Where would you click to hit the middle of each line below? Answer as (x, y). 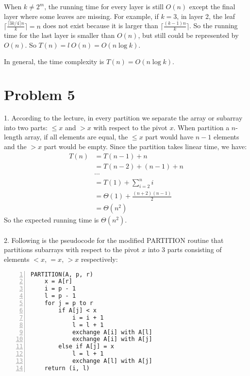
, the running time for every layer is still (104, 6)
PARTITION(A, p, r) (62, 274)
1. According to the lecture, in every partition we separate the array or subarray (123, 118)
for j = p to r (69, 303)
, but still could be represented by (188, 35)
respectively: (100, 259)
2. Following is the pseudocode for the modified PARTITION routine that (114, 240)
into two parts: (26, 127)
